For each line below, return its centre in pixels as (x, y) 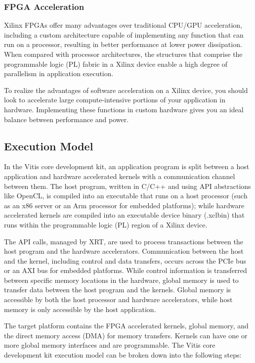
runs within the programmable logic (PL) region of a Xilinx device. (106, 224)
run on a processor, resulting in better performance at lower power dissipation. (123, 44)
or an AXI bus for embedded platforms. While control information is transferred (126, 270)
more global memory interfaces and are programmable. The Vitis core (110, 345)
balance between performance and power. (66, 119)
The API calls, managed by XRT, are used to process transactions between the (124, 241)
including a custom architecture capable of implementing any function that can (124, 34)
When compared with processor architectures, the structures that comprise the (123, 54)
